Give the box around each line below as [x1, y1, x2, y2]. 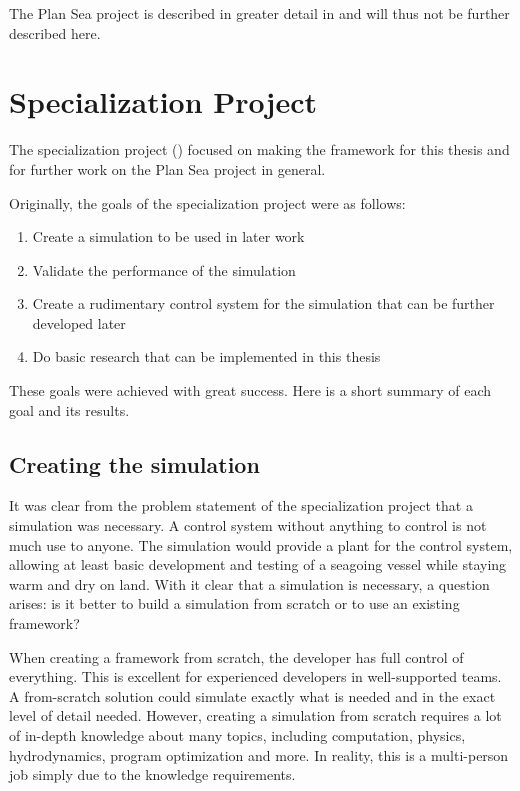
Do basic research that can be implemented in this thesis [32, 346, 381, 367]
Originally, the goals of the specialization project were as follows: [9, 192, 406, 213]
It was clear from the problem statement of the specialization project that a [9, 495, 473, 516]
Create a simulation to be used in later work [32, 226, 305, 247]
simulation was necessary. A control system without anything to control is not [9, 515, 487, 536]
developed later [32, 312, 126, 333]
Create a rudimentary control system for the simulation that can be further [32, 293, 495, 314]
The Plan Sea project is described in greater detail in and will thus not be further [9, 3, 510, 23]
